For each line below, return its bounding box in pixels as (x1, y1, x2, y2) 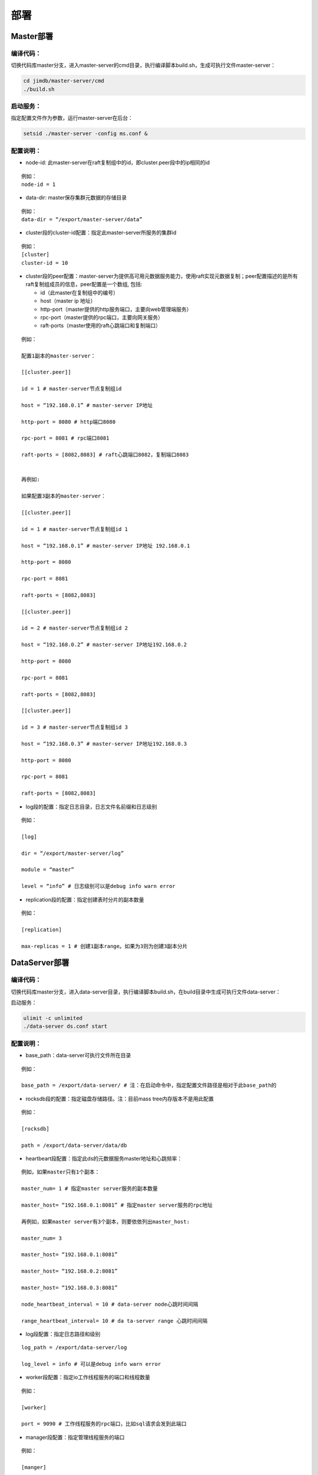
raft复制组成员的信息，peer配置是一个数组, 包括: (25, 281, 143, 288)
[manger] (21, 1464, 47, 1470)
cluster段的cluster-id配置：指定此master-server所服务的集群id (25, 229, 177, 236)
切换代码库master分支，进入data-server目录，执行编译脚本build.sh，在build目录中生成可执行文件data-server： (11, 988, 281, 995)
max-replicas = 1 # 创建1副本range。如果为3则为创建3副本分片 (21, 943, 188, 949)
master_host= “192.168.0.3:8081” (21, 1284, 118, 1291)
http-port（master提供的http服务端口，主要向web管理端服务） (40, 306, 192, 313)
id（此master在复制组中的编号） (40, 289, 119, 296)
